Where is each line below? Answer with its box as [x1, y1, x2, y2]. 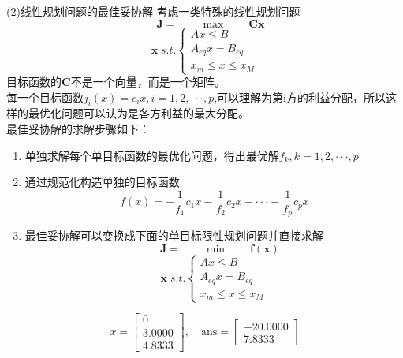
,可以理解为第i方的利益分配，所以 [214, 88, 386, 105]
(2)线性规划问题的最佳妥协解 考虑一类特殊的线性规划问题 [6, 3, 300, 19]
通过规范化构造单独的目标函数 [24, 173, 180, 190]
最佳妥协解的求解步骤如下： [6, 121, 150, 137]
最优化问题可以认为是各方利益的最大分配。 [28, 105, 249, 121]
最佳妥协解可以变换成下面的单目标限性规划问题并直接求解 [24, 227, 323, 244]
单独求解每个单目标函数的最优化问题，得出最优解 [24, 147, 279, 163]
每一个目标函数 [6, 88, 84, 105]
